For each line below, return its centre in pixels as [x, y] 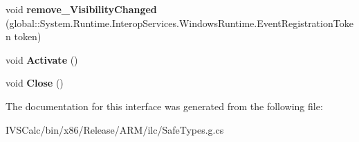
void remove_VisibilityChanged [81, 9]
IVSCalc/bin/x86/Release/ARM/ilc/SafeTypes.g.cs [115, 129]
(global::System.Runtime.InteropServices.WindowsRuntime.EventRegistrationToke [179, 23]
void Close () [35, 83]
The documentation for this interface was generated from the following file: [164, 106]
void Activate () [42, 59]
